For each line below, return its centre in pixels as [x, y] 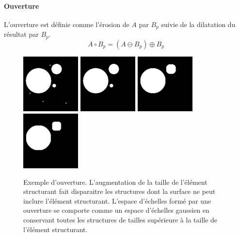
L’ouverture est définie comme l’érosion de [67, 24]
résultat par [21, 34]
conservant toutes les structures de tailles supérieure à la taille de [120, 220]
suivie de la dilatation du [198, 24]
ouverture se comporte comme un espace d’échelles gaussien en [116, 210]
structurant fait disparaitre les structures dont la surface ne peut [119, 191]
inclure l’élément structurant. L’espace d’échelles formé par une [117, 200]
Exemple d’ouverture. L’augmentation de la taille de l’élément [115, 182]
